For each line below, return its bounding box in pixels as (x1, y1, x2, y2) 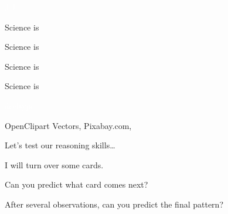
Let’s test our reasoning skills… (5, 139, 115, 151)
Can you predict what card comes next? (5, 178, 148, 191)
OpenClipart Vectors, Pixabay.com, (5, 119, 132, 131)
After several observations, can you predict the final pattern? (5, 198, 223, 210)
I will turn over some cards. (5, 158, 104, 171)
